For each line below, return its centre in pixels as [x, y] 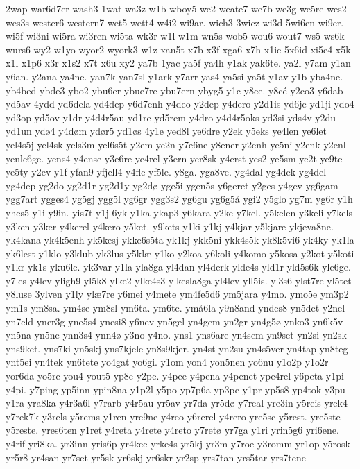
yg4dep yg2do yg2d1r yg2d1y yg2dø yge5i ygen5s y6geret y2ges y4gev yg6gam [172, 185]
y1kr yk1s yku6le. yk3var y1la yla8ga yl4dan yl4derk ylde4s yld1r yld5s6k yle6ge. [178, 267]
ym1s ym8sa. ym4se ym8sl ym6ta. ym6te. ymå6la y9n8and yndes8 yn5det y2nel [175, 308]
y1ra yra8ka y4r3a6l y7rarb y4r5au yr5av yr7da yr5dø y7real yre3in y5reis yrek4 [177, 403]
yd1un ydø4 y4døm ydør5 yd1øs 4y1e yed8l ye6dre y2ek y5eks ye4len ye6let [166, 131]
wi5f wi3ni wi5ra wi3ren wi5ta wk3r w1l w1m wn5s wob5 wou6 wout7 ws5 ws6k [175, 36]
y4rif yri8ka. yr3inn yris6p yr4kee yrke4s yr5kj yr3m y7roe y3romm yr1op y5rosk [178, 443]
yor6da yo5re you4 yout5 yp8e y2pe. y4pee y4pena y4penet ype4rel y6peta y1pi [175, 376]
